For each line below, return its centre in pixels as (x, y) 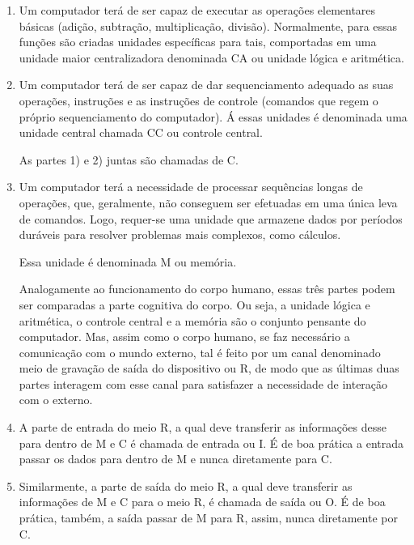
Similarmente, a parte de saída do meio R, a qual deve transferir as (186, 485)
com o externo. (56, 400)
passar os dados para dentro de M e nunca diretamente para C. (175, 459)
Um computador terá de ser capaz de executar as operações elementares (197, 10)
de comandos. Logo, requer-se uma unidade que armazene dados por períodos (211, 218)
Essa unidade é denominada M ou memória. (128, 261)
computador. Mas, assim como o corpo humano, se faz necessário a (184, 336)
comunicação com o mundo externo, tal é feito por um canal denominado (200, 352)
